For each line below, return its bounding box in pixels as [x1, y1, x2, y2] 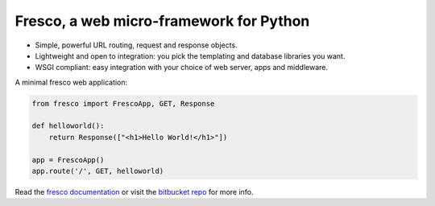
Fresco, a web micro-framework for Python [14, 12, 310, 30]
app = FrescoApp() [31, 155, 105, 164]
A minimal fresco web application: [14, 77, 128, 87]
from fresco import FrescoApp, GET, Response [31, 99, 215, 108]
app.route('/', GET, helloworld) [31, 167, 164, 176]
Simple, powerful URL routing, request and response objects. [35, 40, 238, 50]
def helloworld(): [31, 122, 105, 130]
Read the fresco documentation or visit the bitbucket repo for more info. [14, 187, 254, 197]
